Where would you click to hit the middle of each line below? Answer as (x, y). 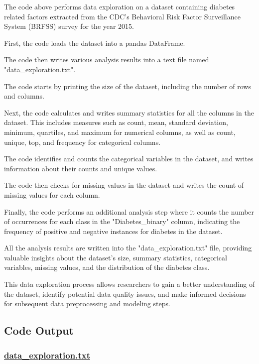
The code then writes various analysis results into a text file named (107, 60)
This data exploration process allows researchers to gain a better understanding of (129, 284)
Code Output (39, 330)
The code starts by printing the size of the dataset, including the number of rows (128, 86)
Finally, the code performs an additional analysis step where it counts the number (129, 211)
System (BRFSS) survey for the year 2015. (69, 26)
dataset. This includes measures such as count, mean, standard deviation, (116, 122)
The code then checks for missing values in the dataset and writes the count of (124, 185)
